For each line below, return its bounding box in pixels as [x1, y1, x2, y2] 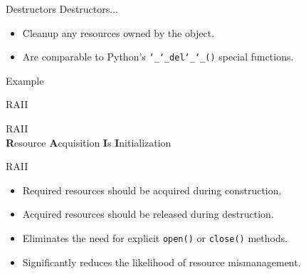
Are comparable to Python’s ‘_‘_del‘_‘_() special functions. [22, 49, 294, 64]
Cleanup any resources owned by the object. [22, 25, 215, 40]
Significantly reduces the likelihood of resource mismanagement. [22, 254, 301, 269]
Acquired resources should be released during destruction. [22, 206, 274, 221]
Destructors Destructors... [6, 1, 118, 16]
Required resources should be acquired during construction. [22, 182, 282, 197]
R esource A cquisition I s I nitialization [6, 135, 172, 149]
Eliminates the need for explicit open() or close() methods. [22, 231, 288, 245]
